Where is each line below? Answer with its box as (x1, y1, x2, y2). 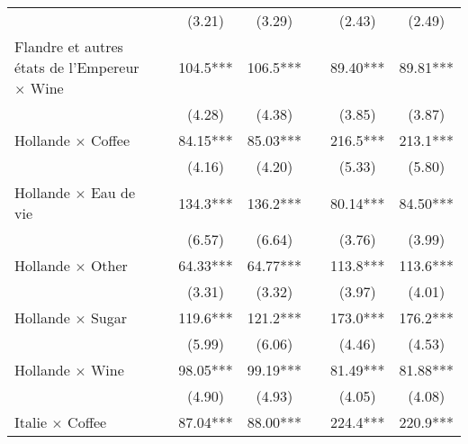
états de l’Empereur (14, 57, 139, 77)
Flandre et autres (14, 36, 123, 57)
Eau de (90, 182, 136, 203)
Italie (14, 412, 48, 432)
